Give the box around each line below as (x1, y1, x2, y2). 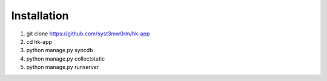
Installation (11, 9, 69, 22)
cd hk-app (26, 38, 53, 45)
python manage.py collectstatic (26, 55, 105, 62)
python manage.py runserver (26, 64, 99, 71)
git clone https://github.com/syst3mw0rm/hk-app (26, 30, 150, 37)
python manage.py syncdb (26, 47, 93, 54)
